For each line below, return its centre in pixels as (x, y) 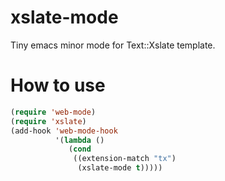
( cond (80, 149)
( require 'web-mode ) (53, 112)
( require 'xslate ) (48, 121)
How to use (58, 85)
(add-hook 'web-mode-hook (64, 131)
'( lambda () (79, 140)
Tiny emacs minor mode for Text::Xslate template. (113, 45)
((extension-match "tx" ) (125, 159)
